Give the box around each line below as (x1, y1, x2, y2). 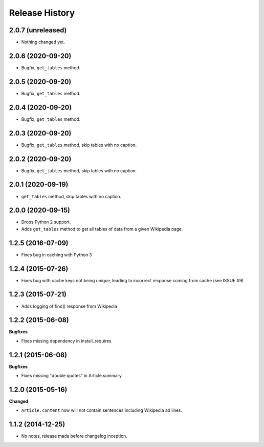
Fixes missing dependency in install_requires (21, 338, 112, 343)
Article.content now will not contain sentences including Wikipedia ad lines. (21, 407, 182, 413)
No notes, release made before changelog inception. (21, 433, 128, 439)
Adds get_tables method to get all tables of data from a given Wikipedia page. (21, 226, 183, 232)
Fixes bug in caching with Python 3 (21, 252, 92, 258)
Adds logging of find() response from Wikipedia (21, 303, 117, 309)
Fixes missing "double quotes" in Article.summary (21, 373, 122, 379)
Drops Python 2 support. (21, 219, 71, 225)
